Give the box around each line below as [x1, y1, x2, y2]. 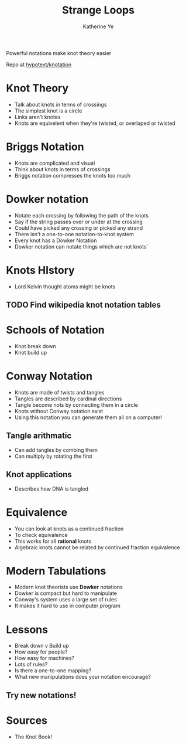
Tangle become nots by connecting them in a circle [14, 401, 139, 408]
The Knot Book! [14, 733, 53, 740]
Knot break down [14, 343, 57, 350]
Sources [6, 713, 48, 727]
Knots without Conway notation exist [14, 407, 104, 414]
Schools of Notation [6, 324, 105, 337]
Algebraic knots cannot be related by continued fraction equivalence [14, 543, 180, 551]
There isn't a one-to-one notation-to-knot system [14, 230, 135, 237]
